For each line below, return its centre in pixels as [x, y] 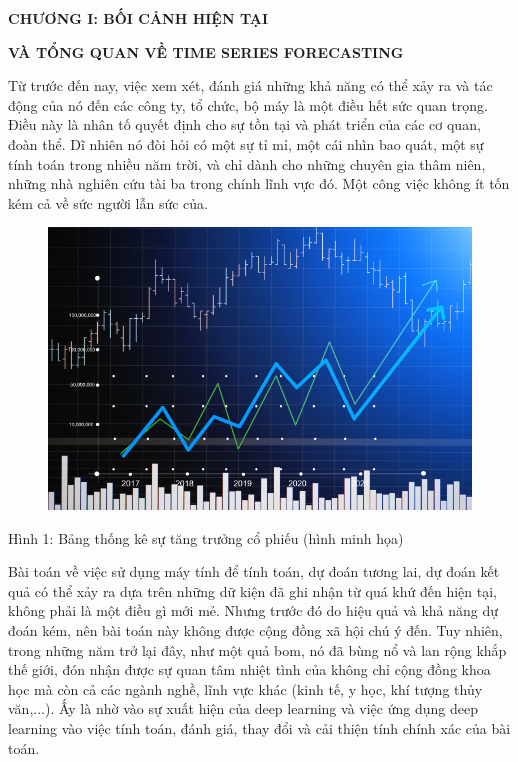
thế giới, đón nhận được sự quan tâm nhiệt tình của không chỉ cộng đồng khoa [249, 669]
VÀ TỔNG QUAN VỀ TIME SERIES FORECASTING [206, 51]
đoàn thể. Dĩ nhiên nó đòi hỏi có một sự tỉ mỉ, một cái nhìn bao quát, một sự [246, 143]
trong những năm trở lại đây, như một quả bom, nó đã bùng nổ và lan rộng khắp [257, 649]
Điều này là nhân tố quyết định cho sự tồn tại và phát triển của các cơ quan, [244, 124]
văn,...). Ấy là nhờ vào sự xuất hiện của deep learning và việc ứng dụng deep [243, 708]
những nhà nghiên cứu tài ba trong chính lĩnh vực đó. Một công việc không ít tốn [259, 183]
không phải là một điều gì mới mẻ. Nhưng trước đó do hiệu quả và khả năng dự [253, 610]
